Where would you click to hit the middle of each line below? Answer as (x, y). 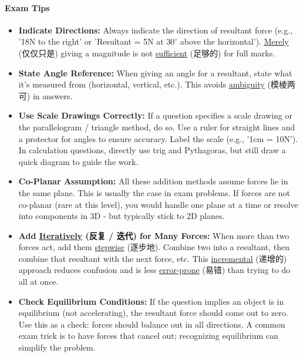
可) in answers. (46, 95)
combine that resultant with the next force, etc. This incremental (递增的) (153, 258)
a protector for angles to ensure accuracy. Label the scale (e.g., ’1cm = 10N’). (158, 138)
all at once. (38, 282)
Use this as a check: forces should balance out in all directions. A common (152, 324)
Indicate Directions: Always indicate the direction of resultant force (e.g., (156, 30)
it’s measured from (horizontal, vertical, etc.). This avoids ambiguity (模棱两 (157, 84)
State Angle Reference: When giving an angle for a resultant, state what (155, 73)
